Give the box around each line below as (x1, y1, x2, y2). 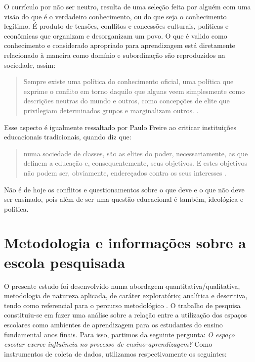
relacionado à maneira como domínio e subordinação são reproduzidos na (4, 49, 225, 60)
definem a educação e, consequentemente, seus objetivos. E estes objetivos (23, 158, 247, 168)
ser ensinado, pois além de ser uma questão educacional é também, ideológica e (4, 194, 244, 204)
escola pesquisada (4, 252, 126, 272)
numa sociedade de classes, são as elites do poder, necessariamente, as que (23, 148, 248, 158)
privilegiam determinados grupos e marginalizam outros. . (23, 105, 199, 115)
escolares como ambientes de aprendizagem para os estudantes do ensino (4, 319, 223, 329)
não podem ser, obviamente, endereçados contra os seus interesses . (23, 167, 227, 178)
